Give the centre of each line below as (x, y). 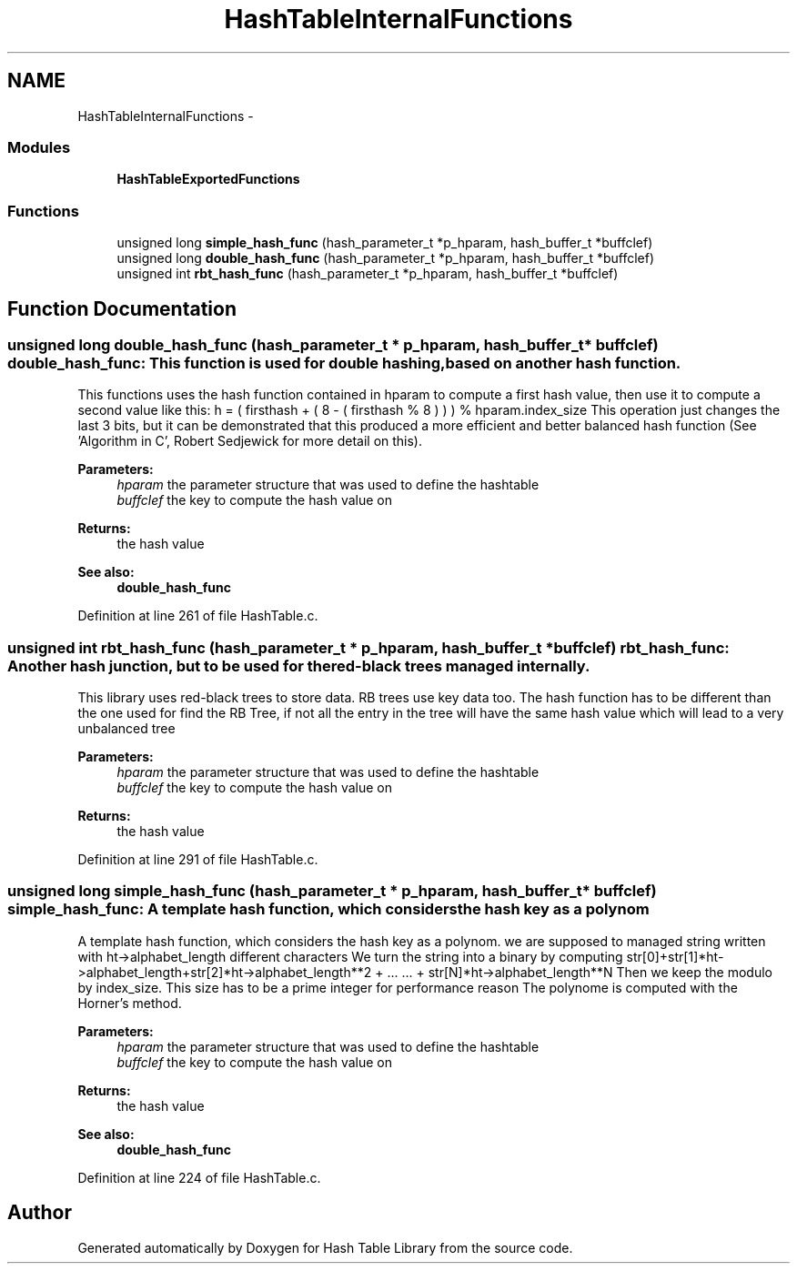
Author (40, 1213)
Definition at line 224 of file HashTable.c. (199, 1177)
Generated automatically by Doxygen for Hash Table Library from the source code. (325, 1247)
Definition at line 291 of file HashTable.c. (198, 860)
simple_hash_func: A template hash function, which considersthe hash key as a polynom (328, 909)
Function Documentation (122, 308)
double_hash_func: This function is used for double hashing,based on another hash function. (344, 363)
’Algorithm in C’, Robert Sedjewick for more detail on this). (250, 441)
